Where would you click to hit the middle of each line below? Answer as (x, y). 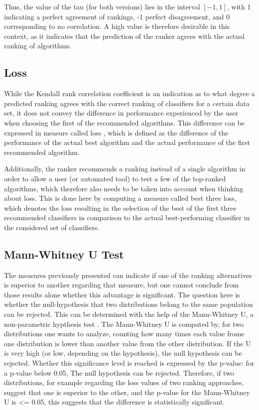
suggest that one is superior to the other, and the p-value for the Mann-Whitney (127, 392)
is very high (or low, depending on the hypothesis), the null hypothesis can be (123, 353)
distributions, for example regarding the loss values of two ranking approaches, (124, 382)
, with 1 (239, 6)
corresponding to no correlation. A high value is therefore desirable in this (117, 26)
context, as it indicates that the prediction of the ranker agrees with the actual (124, 36)
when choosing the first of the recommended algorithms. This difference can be (125, 122)
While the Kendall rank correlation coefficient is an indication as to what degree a (129, 93)
